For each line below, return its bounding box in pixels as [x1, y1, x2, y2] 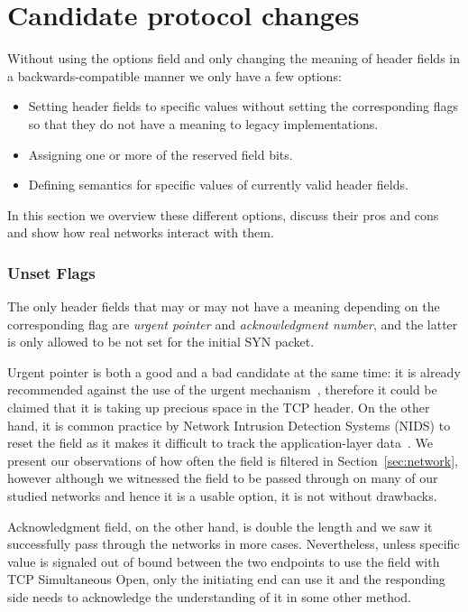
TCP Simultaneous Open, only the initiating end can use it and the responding [7, 570, 445, 589]
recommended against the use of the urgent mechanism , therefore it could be [7, 380, 437, 399]
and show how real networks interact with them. [7, 223, 274, 242]
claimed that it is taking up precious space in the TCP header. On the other [7, 398, 430, 417]
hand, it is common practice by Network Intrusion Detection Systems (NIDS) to [7, 415, 451, 434]
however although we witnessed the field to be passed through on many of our [7, 468, 438, 487]
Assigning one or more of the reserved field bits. [28, 144, 293, 163]
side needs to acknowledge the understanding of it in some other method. [7, 588, 411, 606]
